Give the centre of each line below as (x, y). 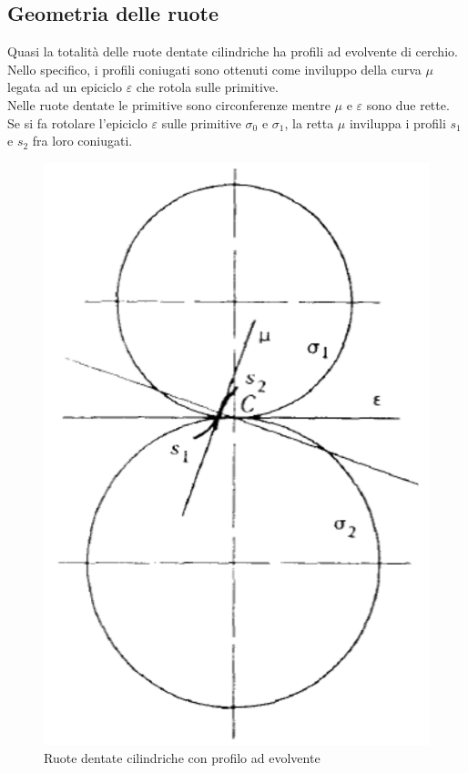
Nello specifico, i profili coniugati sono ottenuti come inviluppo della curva (214, 69)
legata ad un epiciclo (65, 87)
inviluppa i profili (397, 122)
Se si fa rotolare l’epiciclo (77, 122)
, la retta (309, 122)
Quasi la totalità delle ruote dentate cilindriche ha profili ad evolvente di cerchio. (233, 51)
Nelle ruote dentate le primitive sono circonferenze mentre (169, 104)
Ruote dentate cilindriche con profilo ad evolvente (182, 757)
